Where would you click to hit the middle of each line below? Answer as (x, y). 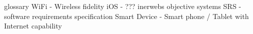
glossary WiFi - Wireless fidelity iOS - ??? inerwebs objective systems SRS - (123, 6)
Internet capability (33, 26)
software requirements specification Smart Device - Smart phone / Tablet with (126, 16)
